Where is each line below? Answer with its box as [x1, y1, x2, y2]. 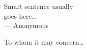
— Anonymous [4, 20, 49, 30]
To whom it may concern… [4, 36, 84, 47]
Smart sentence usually [4, 1, 73, 11]
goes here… [4, 10, 36, 21]
